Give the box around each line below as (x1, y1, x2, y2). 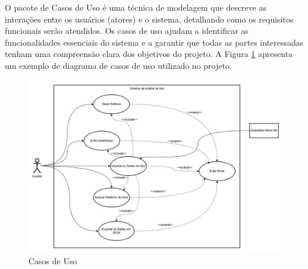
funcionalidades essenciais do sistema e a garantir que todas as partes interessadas (5, 36, 304, 48)
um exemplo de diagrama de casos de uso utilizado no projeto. (5, 59, 232, 71)
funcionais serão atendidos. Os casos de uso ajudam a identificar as (5, 24, 249, 37)
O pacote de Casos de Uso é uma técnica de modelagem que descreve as (5, 1, 267, 13)
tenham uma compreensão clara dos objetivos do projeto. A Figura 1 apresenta (5, 48, 293, 60)
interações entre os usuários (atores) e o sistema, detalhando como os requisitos (5, 12, 294, 25)
